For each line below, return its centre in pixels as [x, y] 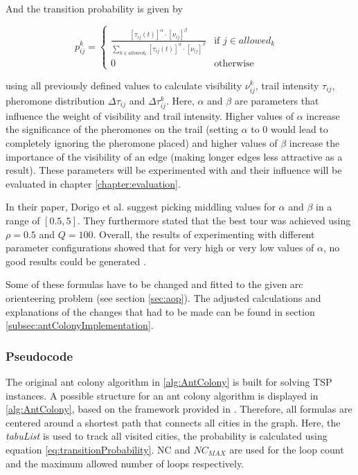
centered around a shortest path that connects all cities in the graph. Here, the [173, 422]
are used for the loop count [287, 449]
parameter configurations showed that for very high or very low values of [160, 248]
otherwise [234, 64]
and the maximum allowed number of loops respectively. [125, 463]
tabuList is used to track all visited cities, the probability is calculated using [167, 436]
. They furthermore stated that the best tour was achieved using [214, 220]
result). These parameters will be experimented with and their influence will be [174, 170]
